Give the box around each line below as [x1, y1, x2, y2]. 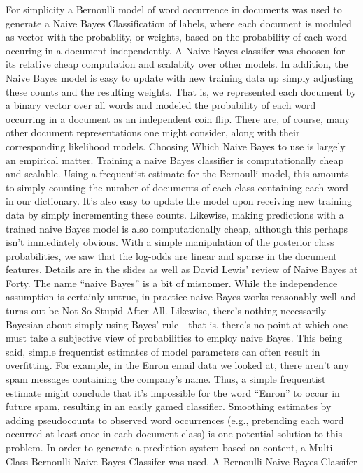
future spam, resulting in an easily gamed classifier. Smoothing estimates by [6, 399, 332, 414]
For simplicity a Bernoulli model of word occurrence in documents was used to [6, 2, 342, 16]
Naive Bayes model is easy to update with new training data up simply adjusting [6, 70, 353, 85]
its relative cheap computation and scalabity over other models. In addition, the [6, 57, 348, 71]
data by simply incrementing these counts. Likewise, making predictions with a [6, 207, 344, 221]
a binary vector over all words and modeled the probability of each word [6, 98, 316, 112]
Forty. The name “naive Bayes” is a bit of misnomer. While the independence [6, 275, 338, 290]
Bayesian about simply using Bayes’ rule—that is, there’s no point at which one [6, 316, 348, 331]
